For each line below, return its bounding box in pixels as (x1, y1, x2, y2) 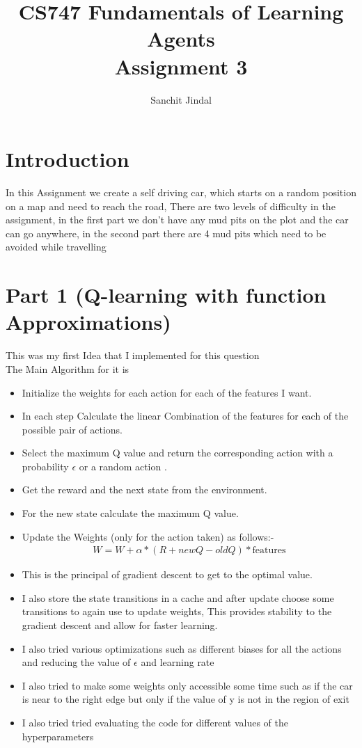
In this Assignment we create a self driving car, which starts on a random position (6, 185, 356, 200)
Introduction (6, 145, 129, 173)
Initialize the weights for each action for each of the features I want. (22, 385, 312, 399)
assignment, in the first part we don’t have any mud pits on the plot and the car (6, 212, 349, 227)
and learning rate (141, 655, 214, 669)
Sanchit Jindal (150, 92, 212, 106)
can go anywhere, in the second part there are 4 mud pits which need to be (6, 225, 326, 240)
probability (22, 459, 69, 473)
